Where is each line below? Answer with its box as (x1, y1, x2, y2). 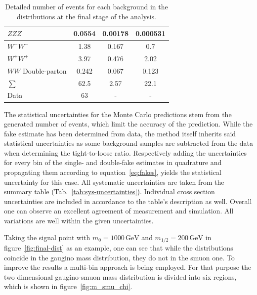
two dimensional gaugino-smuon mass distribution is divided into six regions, (4, 271, 237, 282)
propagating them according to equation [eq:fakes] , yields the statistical (4, 167, 221, 177)
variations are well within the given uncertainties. (4, 215, 154, 226)
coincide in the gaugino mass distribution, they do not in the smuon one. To (4, 252, 235, 262)
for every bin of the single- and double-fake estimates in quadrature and (4, 157, 222, 168)
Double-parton (23, 65, 67, 76)
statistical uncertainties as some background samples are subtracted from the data (4, 138, 253, 148)
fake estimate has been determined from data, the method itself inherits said (4, 128, 236, 138)
